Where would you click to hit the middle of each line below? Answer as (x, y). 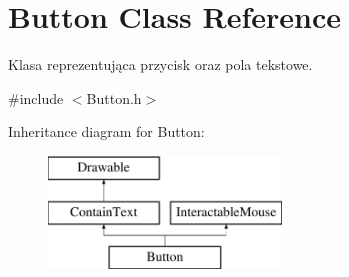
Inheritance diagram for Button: (106, 131)
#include (36, 97)
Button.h (114, 97)
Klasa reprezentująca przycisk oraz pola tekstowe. (160, 64)
